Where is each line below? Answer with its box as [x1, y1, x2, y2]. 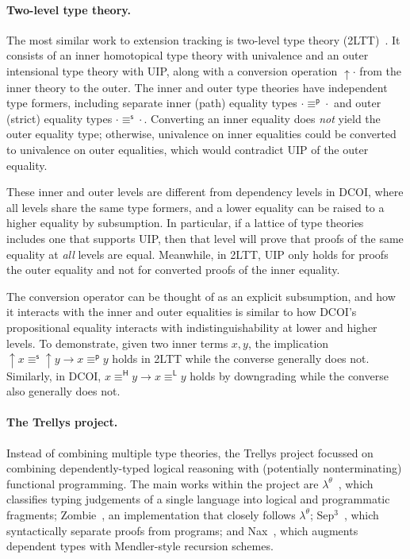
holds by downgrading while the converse [190, 367, 389, 384]
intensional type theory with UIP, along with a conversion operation [6, 62, 338, 79]
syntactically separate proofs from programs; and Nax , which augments [6, 522, 358, 538]
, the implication [247, 334, 329, 351]
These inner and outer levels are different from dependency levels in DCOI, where [6, 183, 404, 200]
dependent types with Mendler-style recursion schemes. [6, 538, 274, 554]
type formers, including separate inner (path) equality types [6, 94, 297, 111]
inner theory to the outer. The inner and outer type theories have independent [6, 79, 388, 95]
